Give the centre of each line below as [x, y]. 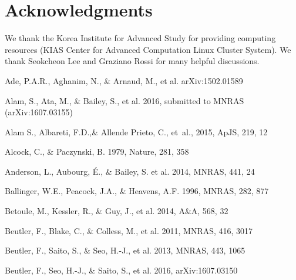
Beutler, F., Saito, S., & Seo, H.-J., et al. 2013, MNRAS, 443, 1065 [125, 250]
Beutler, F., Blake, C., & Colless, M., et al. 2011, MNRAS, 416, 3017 [129, 230]
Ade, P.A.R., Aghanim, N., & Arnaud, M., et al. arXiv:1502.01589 [124, 80]
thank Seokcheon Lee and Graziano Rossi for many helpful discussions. [132, 61]
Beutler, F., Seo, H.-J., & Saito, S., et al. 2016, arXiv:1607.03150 [121, 270]
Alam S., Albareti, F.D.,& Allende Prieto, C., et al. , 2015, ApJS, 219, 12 [136, 131]
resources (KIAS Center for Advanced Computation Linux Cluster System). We [148, 49]
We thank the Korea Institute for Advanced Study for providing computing [140, 38]
